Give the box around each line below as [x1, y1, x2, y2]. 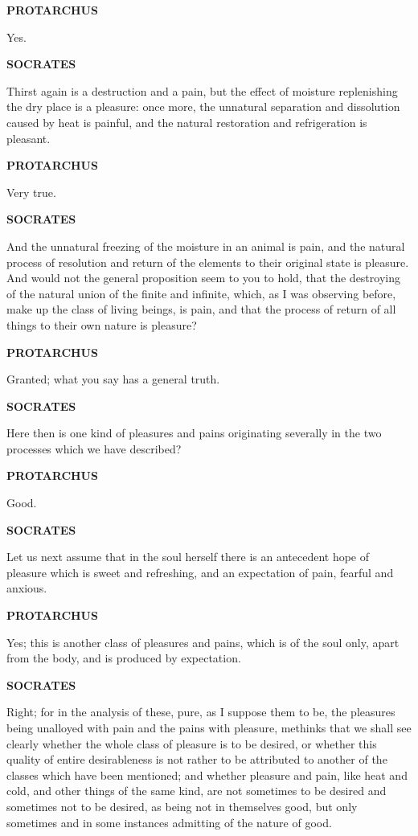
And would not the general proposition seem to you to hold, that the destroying [6, 269, 400, 286]
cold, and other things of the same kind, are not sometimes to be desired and [6, 782, 387, 799]
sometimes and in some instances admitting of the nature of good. [6, 813, 332, 830]
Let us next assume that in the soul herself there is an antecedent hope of [6, 548, 370, 565]
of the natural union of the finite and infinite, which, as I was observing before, [6, 285, 396, 301]
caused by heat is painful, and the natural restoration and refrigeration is [6, 113, 367, 130]
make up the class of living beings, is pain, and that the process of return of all [6, 301, 396, 318]
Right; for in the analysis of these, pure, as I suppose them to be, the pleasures [6, 703, 395, 720]
